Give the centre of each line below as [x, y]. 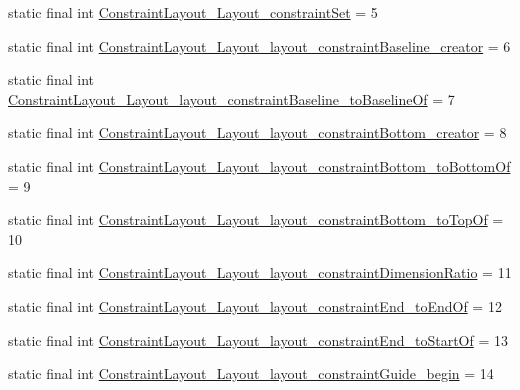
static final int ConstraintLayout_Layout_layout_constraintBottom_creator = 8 [257, 132]
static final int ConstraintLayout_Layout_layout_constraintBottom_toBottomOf [259, 165]
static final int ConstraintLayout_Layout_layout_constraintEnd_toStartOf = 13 [258, 339]
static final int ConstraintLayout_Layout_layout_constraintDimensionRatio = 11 [260, 272]
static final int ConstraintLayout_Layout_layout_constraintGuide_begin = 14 [251, 373]
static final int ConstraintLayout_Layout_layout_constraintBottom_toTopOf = [256, 219]
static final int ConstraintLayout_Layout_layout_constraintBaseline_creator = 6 [259, 45]
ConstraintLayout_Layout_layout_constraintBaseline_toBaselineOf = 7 [231, 98]
